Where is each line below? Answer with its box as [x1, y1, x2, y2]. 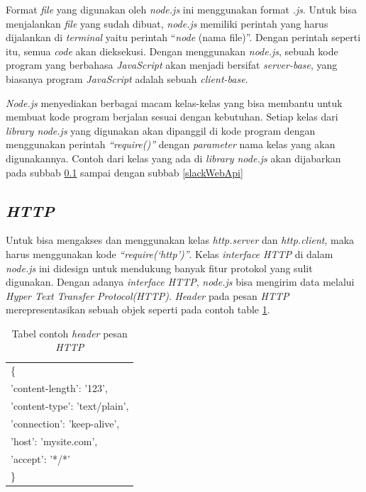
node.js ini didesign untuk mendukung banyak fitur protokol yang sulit [6, 260, 313, 275]
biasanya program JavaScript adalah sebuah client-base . [6, 71, 248, 86]
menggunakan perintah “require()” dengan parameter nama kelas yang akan [6, 137, 335, 152]
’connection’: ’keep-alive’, [11, 415, 120, 430]
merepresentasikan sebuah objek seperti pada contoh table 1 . [6, 302, 270, 317]
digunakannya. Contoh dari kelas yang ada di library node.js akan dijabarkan [6, 150, 341, 165]
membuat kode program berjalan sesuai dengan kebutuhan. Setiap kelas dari [6, 109, 338, 124]
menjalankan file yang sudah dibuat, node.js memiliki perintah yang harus [6, 16, 328, 30]
